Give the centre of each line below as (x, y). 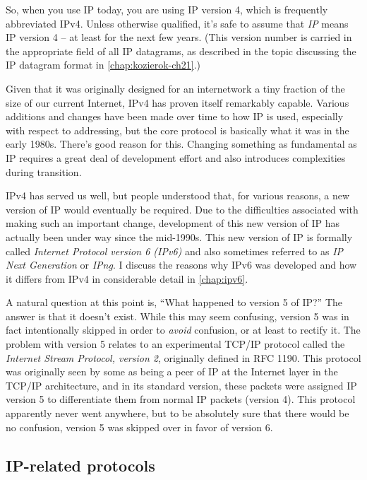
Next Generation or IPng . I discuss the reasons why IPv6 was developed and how (181, 265)
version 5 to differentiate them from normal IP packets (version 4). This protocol (181, 399)
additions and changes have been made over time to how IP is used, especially (175, 116)
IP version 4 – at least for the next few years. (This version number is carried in (179, 37)
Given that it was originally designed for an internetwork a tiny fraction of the (175, 88)
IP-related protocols (80, 465)
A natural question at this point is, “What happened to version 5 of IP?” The (174, 302)
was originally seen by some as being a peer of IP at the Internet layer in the (172, 371)
